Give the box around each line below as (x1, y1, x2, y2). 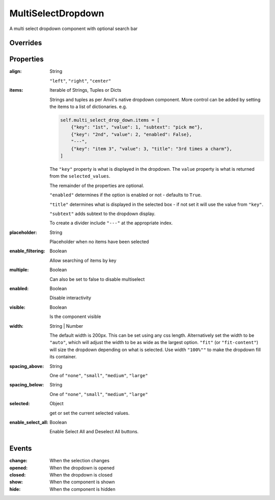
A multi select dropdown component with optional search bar (9, 25, 138, 32)
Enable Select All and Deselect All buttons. (49, 429, 139, 435)
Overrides (9, 39, 42, 47)
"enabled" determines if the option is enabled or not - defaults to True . (49, 192, 202, 198)
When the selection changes (49, 458, 109, 464)
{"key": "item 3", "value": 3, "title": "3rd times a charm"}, (71, 146, 233, 151)
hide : (9, 486, 21, 492)
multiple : (9, 267, 29, 273)
